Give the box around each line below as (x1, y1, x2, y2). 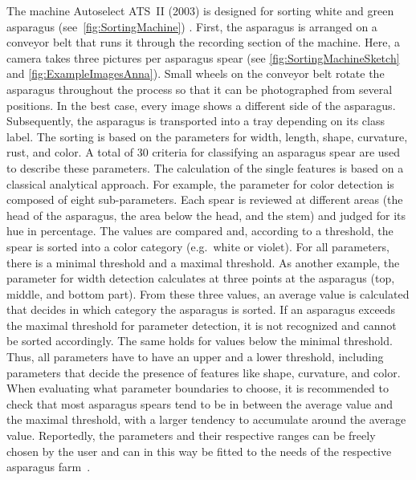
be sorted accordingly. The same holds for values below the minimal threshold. (6, 332, 393, 349)
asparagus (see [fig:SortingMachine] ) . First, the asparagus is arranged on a (6, 18, 377, 35)
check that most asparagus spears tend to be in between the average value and (6, 395, 394, 412)
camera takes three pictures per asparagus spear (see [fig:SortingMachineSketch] (6, 49, 400, 66)
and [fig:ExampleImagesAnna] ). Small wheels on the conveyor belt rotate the (6, 65, 385, 82)
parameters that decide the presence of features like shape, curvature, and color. (6, 364, 401, 380)
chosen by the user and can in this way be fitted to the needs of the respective (6, 442, 392, 459)
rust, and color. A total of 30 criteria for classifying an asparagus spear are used (6, 144, 401, 161)
